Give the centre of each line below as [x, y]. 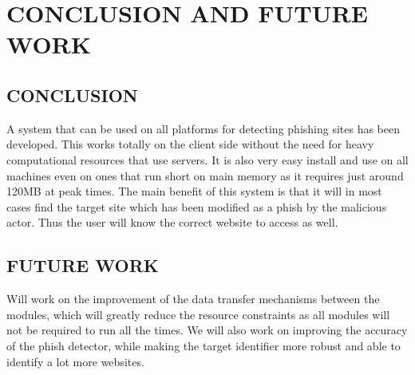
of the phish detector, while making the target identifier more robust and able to [204, 345]
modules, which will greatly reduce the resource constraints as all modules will [198, 314]
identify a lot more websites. [75, 361]
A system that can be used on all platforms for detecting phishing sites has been [204, 128]
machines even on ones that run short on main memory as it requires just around [205, 175]
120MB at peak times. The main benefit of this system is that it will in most [194, 191]
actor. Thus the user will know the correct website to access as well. [172, 222]
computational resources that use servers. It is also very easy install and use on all [207, 159]
